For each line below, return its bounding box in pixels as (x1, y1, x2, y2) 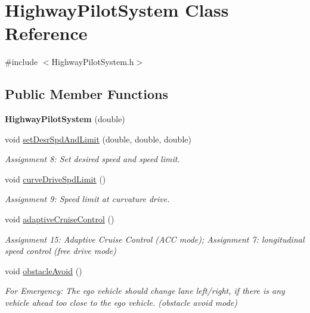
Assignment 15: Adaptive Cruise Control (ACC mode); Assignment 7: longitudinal (5, 233, 305, 245)
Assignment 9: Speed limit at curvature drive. (5, 193, 170, 205)
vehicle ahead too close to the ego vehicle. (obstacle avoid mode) (5, 296, 238, 309)
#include (5, 55, 38, 68)
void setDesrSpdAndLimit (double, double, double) (5, 132, 191, 145)
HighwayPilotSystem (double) (5, 113, 125, 125)
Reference (5, 21, 88, 45)
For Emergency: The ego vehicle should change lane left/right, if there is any (5, 284, 285, 297)
